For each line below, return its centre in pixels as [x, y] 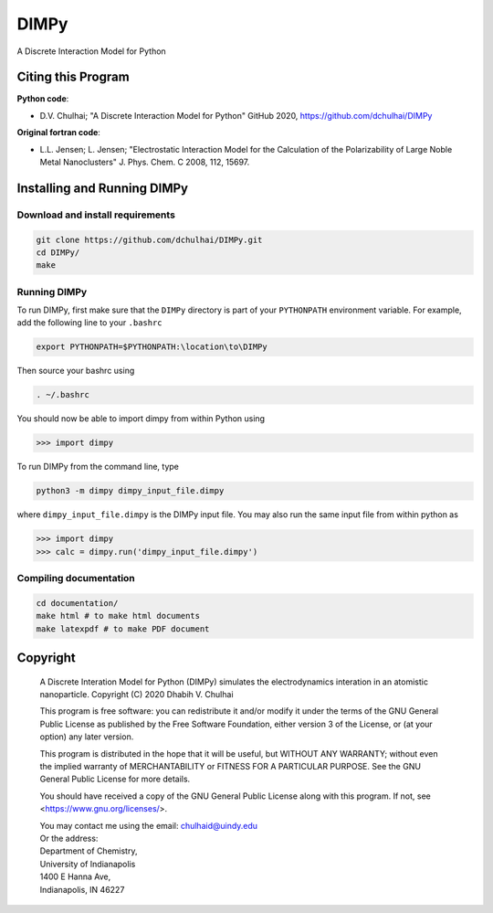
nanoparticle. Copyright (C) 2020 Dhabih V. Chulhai [136, 695]
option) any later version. [87, 737]
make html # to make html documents [118, 616]
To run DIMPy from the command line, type [98, 467]
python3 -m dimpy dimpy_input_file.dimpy [130, 491]
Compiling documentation [76, 579]
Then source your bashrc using [76, 371]
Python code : [43, 99]
